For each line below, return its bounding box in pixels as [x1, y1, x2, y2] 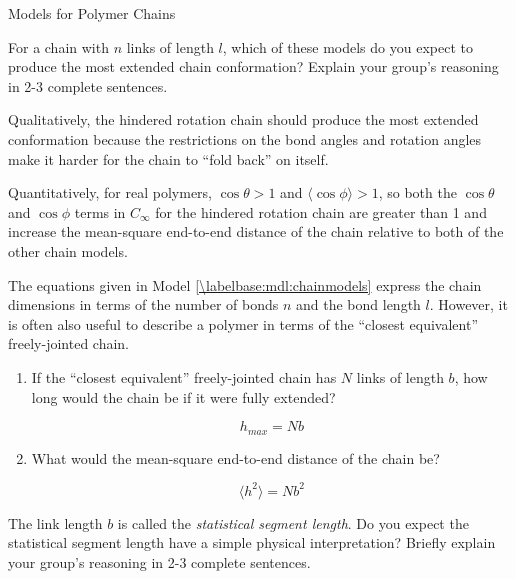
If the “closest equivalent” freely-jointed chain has [31, 366, 337, 387]
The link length [8, 512, 103, 533]
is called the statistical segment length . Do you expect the [117, 512, 469, 533]
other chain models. [8, 240, 128, 261]
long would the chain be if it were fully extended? [31, 386, 336, 407]
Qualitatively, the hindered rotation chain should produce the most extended [8, 109, 479, 130]
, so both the [378, 182, 457, 203]
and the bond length [296, 294, 421, 315]
